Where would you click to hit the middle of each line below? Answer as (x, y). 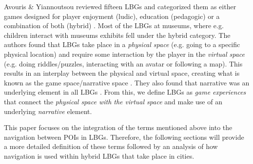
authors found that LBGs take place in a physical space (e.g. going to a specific (122, 44)
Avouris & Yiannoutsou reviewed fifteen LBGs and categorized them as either (120, 6)
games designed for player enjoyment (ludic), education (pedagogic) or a (112, 16)
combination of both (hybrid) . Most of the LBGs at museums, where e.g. (114, 25)
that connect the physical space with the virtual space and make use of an (113, 101)
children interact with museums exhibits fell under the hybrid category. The (117, 35)
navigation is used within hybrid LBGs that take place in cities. (99, 156)
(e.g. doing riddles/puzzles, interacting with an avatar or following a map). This (123, 63)
